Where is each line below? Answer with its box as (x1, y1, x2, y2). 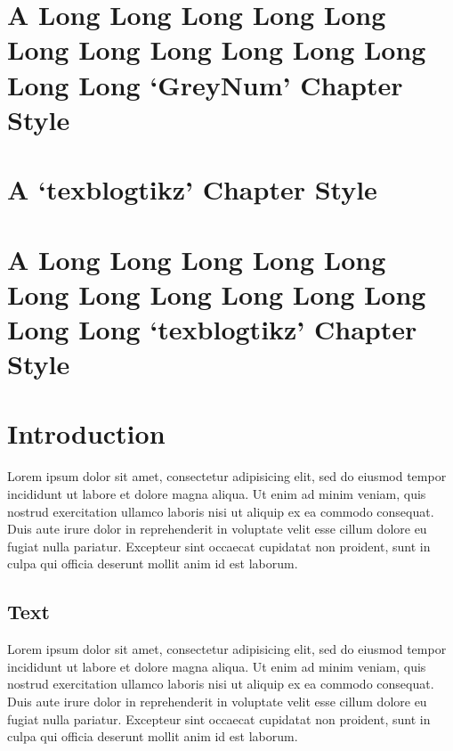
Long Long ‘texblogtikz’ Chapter (7, 310, 417, 347)
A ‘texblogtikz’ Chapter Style (7, 171, 377, 208)
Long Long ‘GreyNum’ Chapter (7, 66, 403, 102)
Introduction (7, 415, 166, 452)
